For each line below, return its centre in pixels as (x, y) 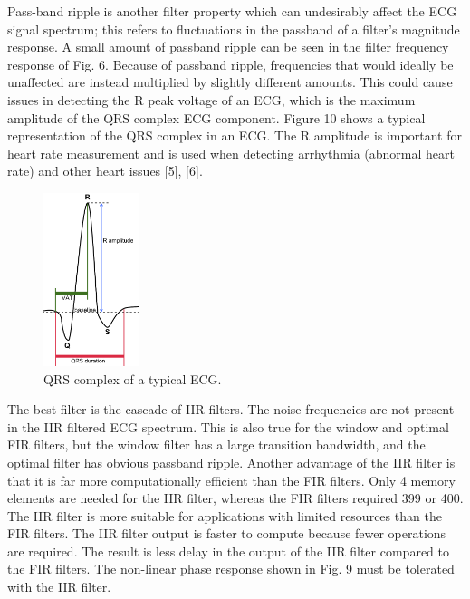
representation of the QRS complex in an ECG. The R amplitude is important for (235, 135)
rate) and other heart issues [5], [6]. (105, 171)
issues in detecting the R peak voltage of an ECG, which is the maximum (211, 99)
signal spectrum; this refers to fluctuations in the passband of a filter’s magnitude (234, 29)
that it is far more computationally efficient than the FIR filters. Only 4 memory (231, 480)
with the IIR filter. (59, 587)
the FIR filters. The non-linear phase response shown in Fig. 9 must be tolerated (231, 569)
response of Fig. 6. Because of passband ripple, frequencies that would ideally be (230, 64)
